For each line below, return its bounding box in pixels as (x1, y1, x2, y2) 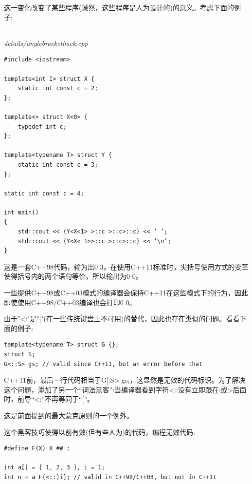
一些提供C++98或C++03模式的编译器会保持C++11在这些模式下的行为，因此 (4, 288, 248, 298)
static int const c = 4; (4, 190, 84, 197)
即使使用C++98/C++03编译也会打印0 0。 (4, 297, 136, 307)
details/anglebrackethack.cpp (4, 38, 88, 48)
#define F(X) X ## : (4, 445, 71, 452)
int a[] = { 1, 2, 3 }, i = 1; (4, 464, 105, 471)
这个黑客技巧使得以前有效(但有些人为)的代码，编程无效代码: (4, 426, 195, 437)
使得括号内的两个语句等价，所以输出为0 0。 (4, 271, 143, 281)
